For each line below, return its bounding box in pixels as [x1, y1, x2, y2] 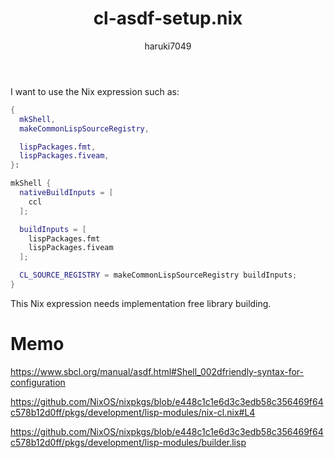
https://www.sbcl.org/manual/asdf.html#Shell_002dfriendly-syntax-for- [10, 365, 304, 377]
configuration [10, 376, 66, 388]
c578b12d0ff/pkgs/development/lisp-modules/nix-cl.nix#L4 [10, 406, 256, 418]
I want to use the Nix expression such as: [10, 85, 180, 97]
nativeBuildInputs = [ [19, 188, 114, 198]
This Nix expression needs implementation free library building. [10, 297, 272, 309]
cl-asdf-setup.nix [93, 7, 243, 30]
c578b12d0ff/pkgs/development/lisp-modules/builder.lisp [10, 436, 247, 448]
